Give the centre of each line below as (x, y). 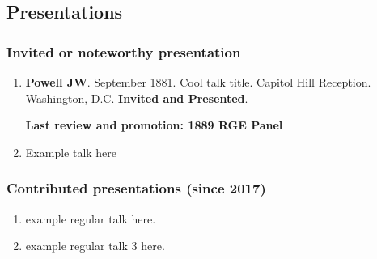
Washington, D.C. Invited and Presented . (137, 98)
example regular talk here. (91, 218)
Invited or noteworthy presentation (124, 51)
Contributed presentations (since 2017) (136, 188)
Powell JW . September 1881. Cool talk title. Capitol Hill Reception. (198, 82)
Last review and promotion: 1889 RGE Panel (154, 125)
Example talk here (71, 152)
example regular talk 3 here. (95, 246)
